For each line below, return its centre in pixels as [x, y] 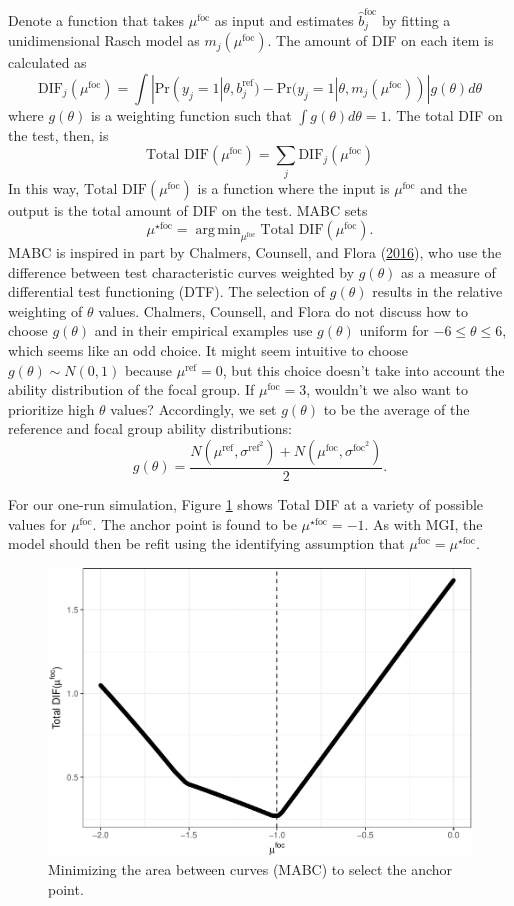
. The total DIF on [445, 114]
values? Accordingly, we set [193, 408]
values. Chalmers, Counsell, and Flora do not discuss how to [283, 310]
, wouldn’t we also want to [387, 389]
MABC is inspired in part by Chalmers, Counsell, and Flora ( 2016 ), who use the [255, 252]
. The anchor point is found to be [194, 523]
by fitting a [416, 19]
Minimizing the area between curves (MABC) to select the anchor [250, 869]
